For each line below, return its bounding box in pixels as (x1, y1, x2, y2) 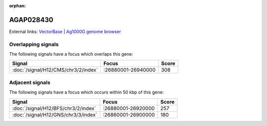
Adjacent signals (9, 79, 50, 86)
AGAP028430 (9, 15, 54, 24)
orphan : (9, 3, 26, 8)
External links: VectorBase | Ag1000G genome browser (9, 29, 121, 34)
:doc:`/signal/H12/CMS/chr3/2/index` (12, 66, 98, 73)
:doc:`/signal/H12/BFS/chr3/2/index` (12, 105, 96, 112)
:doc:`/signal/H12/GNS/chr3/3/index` (12, 111, 97, 118)
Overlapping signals (9, 41, 59, 48)
